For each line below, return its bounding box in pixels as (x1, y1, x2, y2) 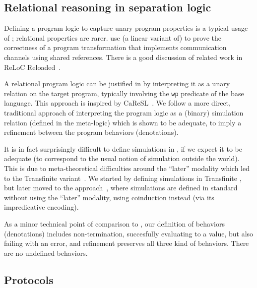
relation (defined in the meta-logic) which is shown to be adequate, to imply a (4, 117, 242, 127)
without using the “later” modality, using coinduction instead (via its (4, 192, 214, 202)
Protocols (4, 272, 54, 287)
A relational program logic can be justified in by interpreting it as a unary (4, 78, 230, 89)
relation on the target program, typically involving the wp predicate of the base (4, 88, 244, 98)
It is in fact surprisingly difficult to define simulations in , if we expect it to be (4, 143, 242, 154)
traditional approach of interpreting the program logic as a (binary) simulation (4, 108, 244, 118)
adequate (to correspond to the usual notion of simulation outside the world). (4, 153, 240, 164)
